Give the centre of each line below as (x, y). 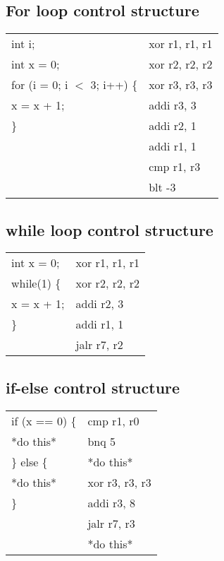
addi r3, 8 (112, 502)
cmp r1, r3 (175, 167)
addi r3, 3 (173, 105)
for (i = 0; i (40, 85)
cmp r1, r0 (113, 420)
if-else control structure (93, 387)
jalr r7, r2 (99, 345)
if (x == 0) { (44, 420)
